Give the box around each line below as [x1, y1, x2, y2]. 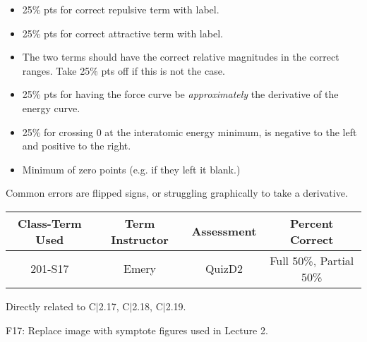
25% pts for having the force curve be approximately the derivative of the [22, 87, 339, 102]
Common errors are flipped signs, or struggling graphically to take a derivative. [6, 185, 348, 200]
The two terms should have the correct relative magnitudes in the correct [22, 49, 339, 64]
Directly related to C [6, 298, 96, 313]
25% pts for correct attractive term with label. [22, 25, 223, 40]
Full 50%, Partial [270, 252, 354, 269]
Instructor [111, 231, 169, 248]
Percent [289, 214, 334, 231]
